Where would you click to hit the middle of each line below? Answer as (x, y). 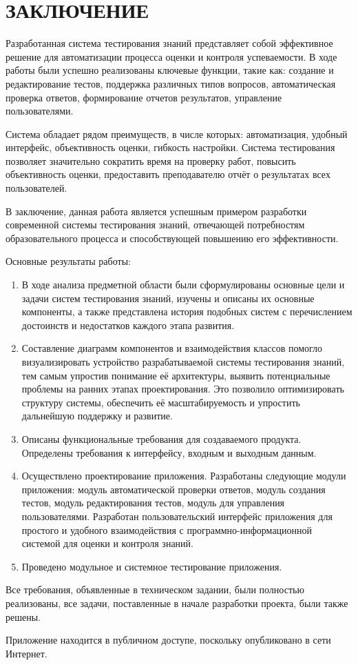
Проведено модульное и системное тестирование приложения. (152, 566)
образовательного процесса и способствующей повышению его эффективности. (172, 238)
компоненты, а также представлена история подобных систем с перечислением (187, 311)
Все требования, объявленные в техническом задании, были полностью (155, 589)
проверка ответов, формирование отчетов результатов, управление (144, 97)
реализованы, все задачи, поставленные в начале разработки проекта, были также (177, 603)
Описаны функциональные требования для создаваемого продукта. (161, 438)
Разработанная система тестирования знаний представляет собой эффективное (169, 43)
